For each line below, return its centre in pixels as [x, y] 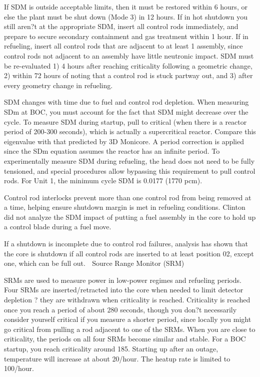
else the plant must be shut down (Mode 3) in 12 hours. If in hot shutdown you [126, 16]
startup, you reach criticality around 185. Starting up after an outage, [111, 348]
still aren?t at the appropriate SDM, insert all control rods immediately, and [121, 26]
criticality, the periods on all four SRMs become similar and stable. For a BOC [125, 339]
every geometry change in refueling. [58, 85]
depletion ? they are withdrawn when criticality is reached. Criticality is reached [127, 300]
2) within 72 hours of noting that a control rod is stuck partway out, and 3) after [128, 75]
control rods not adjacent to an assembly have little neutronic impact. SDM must [129, 55]
